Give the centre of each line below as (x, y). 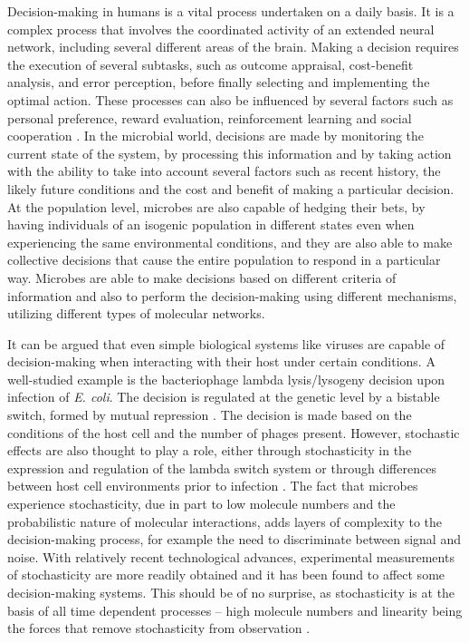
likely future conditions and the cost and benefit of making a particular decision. (231, 188)
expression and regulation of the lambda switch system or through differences (222, 468)
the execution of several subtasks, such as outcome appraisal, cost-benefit (211, 64)
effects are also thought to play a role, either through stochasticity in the (210, 450)
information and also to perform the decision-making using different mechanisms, (232, 295)
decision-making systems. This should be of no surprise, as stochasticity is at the (231, 592)
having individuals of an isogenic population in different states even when (211, 224)
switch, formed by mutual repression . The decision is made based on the (210, 415)
